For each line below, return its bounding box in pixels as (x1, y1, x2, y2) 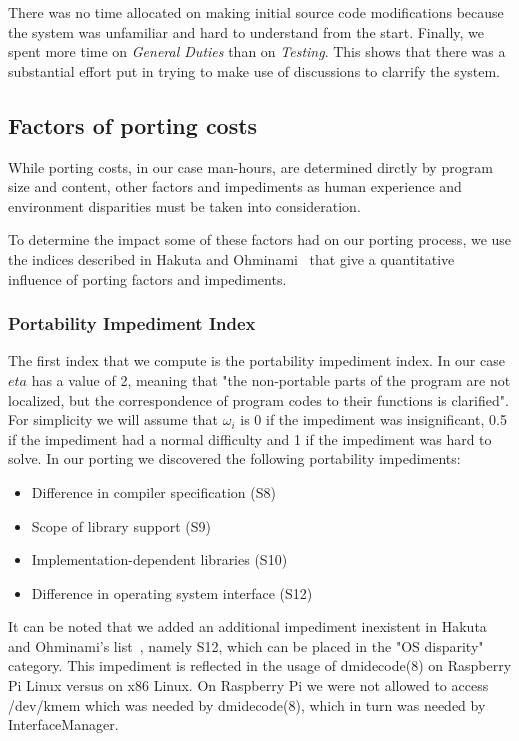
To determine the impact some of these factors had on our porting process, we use (8, 229, 512, 250)
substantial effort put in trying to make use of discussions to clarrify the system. (8, 60, 501, 81)
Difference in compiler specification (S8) (31, 481, 276, 502)
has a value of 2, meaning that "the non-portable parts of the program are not (31, 369, 511, 390)
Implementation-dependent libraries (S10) (31, 549, 288, 570)
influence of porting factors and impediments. (8, 268, 287, 289)
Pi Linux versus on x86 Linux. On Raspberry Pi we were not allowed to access (8, 675, 489, 696)
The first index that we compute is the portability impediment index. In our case (8, 350, 505, 371)
